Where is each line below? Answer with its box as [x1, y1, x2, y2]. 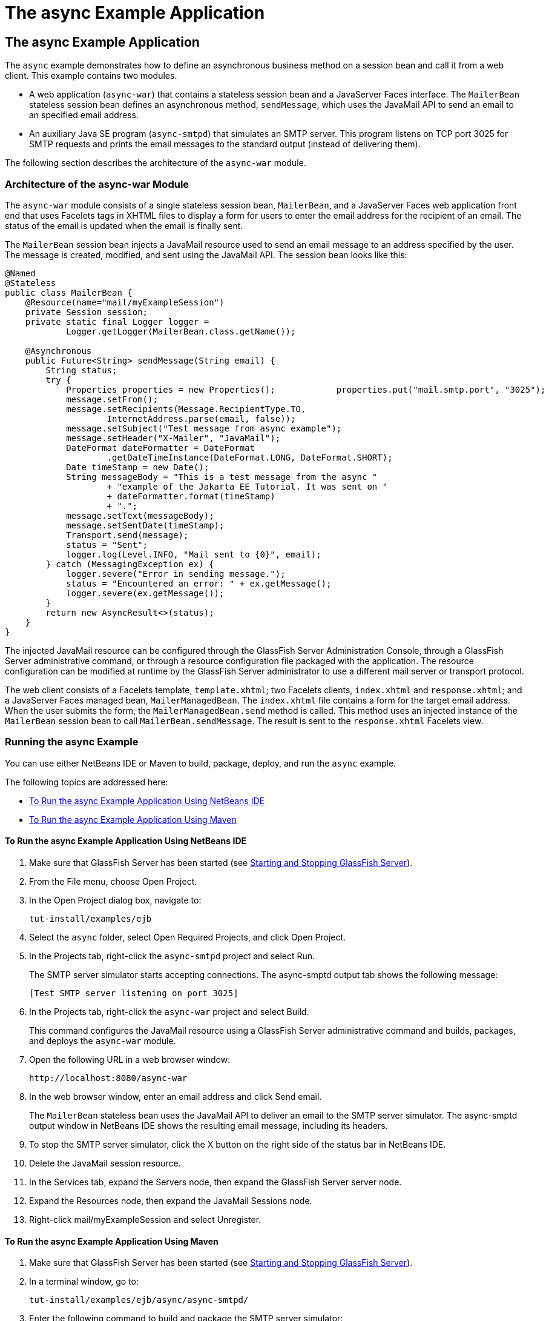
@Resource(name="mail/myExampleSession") [25, 297, 225, 307]
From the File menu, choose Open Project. [29, 876, 197, 887]
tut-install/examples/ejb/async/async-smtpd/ [29, 1295, 249, 1305]
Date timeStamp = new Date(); [66, 462, 209, 472]
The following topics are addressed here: [5, 776, 168, 787]
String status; [45, 365, 117, 375]
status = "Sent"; [66, 539, 148, 550]
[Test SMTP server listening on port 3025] [29, 988, 238, 998]
